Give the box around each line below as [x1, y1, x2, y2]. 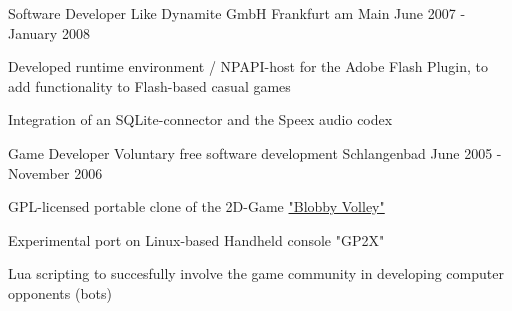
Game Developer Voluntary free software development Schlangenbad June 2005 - [8, 142, 502, 163]
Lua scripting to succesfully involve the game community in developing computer [8, 263, 504, 284]
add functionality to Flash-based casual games [8, 75, 291, 96]
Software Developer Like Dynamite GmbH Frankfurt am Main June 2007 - [8, 3, 466, 23]
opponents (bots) [8, 282, 113, 303]
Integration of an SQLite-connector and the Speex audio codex [8, 109, 393, 130]
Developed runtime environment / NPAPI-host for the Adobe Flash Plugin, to [8, 56, 489, 77]
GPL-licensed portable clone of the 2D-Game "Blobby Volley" [8, 196, 385, 217]
